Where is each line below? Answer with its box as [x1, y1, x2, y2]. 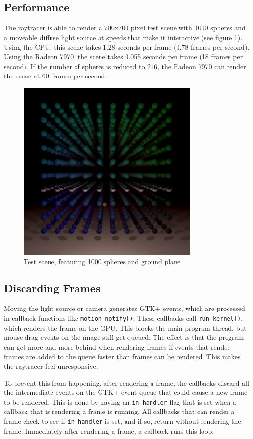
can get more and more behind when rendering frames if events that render [4, 341, 230, 352]
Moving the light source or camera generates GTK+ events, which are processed [4, 303, 245, 313]
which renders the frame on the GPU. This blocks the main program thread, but [4, 322, 247, 333]
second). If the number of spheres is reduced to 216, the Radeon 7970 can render [4, 61, 246, 71]
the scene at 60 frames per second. [4, 71, 107, 81]
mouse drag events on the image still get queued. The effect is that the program [4, 332, 244, 342]
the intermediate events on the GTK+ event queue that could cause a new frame [4, 387, 248, 397]
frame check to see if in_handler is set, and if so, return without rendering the [4, 415, 241, 426]
